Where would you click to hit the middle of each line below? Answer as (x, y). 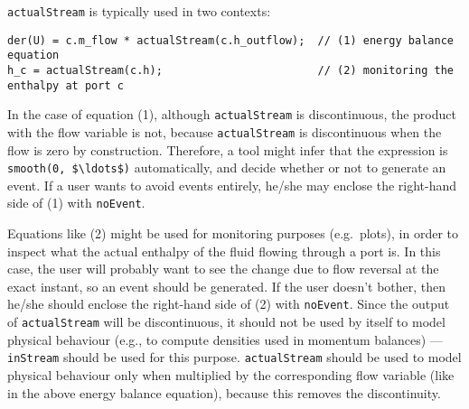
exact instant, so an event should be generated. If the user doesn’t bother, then (227, 286)
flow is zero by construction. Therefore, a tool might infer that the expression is (228, 149)
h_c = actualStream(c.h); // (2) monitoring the (230, 70)
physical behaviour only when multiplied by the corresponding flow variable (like (231, 375)
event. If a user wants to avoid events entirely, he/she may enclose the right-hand (232, 185)
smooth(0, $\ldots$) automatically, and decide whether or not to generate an (227, 167)
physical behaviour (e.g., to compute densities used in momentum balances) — (225, 339)
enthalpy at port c (66, 85)
